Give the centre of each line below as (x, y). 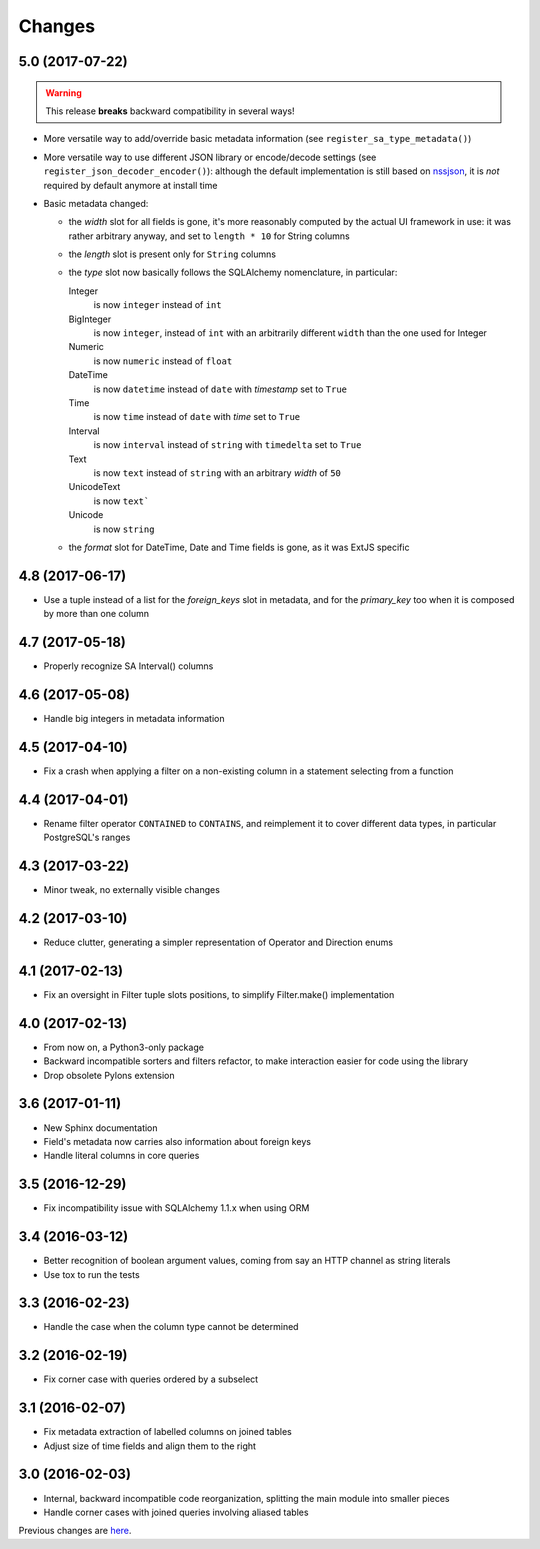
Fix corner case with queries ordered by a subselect (151, 1379)
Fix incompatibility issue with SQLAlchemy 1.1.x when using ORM (176, 1208)
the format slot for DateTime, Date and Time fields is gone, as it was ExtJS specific (239, 547)
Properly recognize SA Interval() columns (128, 666)
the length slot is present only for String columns (172, 254)
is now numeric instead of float (163, 361)
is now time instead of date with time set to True (197, 417)
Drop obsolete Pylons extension (109, 1075)
